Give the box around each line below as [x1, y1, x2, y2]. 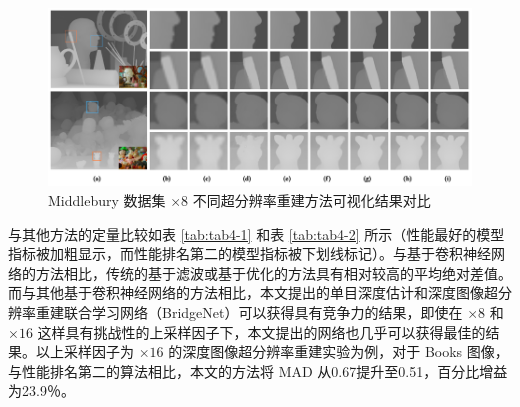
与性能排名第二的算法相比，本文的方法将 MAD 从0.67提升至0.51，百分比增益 [8, 360, 508, 381]
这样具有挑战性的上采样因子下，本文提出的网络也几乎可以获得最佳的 [37, 321, 486, 342]
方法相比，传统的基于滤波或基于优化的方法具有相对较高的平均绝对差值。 [35, 262, 512, 283]
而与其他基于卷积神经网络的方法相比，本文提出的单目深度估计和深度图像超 [8, 282, 498, 303]
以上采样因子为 [35, 341, 134, 362]
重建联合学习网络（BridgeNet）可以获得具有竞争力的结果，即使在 [35, 301, 463, 322]
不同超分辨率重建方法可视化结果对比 [192, 189, 431, 210]
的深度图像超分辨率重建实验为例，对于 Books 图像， [168, 341, 509, 362]
